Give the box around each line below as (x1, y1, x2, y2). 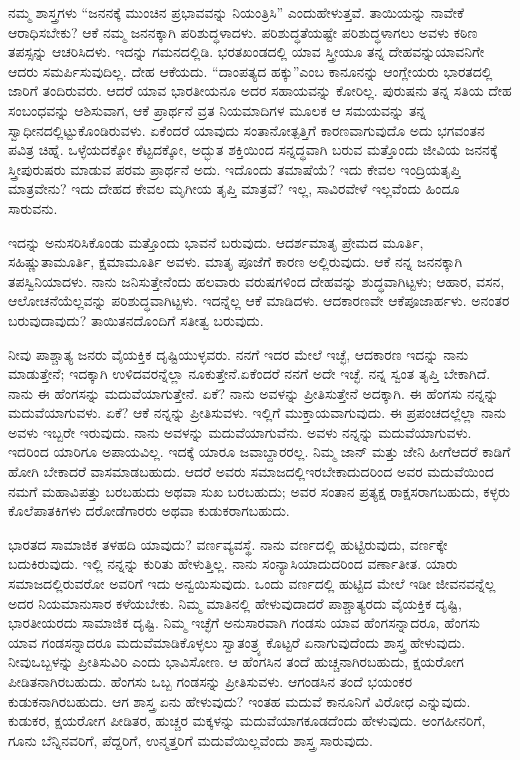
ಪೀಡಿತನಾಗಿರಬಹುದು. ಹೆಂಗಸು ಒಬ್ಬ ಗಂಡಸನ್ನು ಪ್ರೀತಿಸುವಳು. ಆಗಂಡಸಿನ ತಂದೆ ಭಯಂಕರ (8, 671, 413, 691)
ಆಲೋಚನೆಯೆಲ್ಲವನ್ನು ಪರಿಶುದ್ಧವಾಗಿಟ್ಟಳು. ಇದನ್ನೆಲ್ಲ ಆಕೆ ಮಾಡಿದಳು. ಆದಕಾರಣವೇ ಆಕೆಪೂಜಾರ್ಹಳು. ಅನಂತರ (8, 290, 510, 311)
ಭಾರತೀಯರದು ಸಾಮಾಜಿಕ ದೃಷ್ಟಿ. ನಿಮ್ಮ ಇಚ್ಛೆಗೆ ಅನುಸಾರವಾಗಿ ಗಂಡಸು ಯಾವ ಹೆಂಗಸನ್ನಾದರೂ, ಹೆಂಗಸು (8, 612, 481, 633)
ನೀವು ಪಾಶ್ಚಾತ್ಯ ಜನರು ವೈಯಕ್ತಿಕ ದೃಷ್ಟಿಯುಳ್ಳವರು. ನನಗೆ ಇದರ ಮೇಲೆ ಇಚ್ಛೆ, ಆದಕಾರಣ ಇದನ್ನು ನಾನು (8, 343, 469, 364)
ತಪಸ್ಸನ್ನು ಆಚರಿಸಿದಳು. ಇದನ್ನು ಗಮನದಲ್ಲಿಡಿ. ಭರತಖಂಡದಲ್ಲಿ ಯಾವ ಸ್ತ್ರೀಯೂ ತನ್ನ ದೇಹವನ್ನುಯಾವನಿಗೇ (8, 41, 485, 62)
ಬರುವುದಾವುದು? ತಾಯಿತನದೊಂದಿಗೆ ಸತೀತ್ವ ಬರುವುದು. (8, 309, 264, 330)
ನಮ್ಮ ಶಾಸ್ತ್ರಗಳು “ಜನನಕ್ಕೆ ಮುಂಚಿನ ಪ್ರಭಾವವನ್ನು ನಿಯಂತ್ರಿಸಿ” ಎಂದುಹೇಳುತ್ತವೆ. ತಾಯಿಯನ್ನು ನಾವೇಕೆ (8, 2, 464, 22)
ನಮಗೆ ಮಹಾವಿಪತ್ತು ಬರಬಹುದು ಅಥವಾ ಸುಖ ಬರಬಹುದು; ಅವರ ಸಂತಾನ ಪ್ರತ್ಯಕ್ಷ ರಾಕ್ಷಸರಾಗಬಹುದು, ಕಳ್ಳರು (8, 480, 510, 501)
